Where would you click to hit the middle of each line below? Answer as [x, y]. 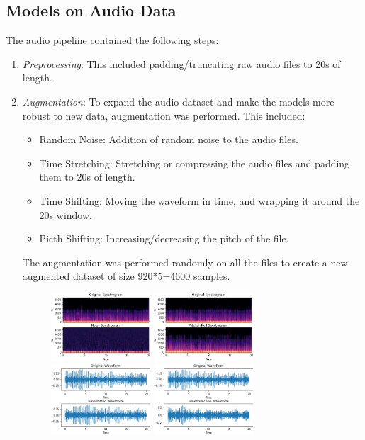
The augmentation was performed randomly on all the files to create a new [185, 262]
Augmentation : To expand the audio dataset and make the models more [178, 101]
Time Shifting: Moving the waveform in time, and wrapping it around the [200, 200]
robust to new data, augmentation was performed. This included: [164, 115]
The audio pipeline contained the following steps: [112, 40]
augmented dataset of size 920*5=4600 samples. [126, 276]
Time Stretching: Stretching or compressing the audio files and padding [195, 163]
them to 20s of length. [87, 177]
